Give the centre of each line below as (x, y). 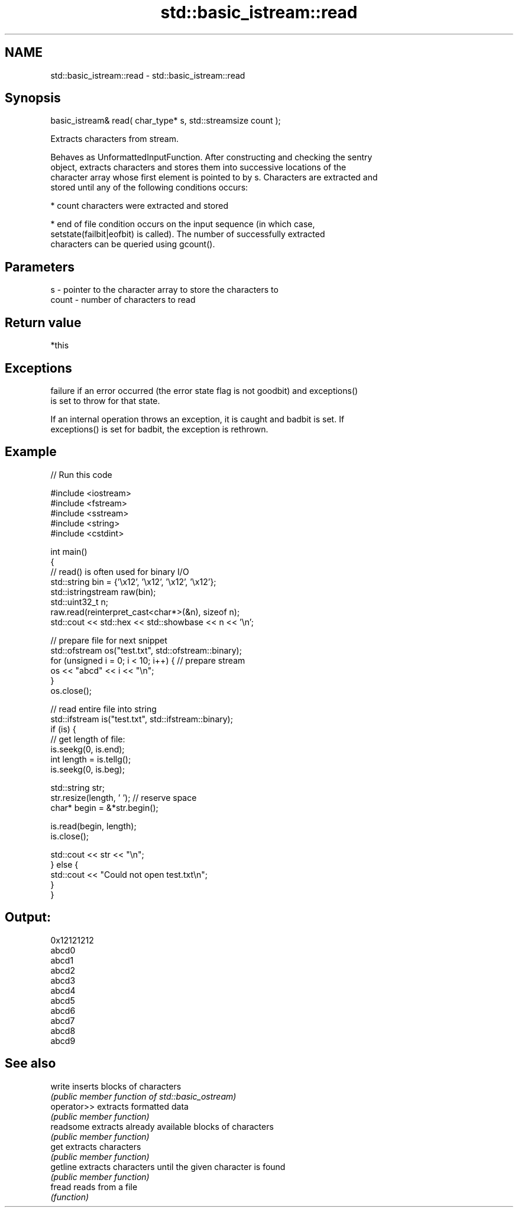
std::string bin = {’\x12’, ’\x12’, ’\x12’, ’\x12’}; (133, 581)
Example (31, 452)
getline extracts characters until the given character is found (168, 1166)
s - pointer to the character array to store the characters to (164, 290)
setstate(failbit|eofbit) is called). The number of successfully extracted (188, 234)
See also (30, 1064)
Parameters (40, 267)
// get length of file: (88, 739)
